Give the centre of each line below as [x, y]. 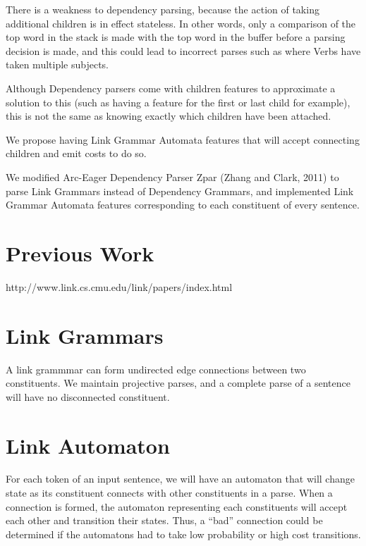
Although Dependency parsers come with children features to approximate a [171, 88]
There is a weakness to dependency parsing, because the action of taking [163, 9]
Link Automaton [88, 445]
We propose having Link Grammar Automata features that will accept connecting [183, 139]
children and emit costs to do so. [76, 153]
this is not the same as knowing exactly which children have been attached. [169, 116]
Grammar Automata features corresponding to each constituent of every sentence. [183, 205]
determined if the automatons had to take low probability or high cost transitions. [183, 534]
